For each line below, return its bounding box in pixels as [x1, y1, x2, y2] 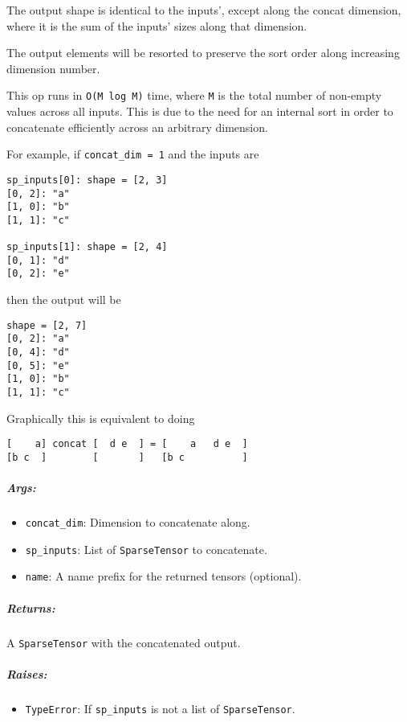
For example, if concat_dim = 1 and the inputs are [6, 146, 259, 162]
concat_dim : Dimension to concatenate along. [25, 514, 250, 531]
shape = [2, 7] [6, 319, 88, 331]
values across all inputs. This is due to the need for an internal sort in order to [6, 103, 393, 120]
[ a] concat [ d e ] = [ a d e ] [6, 438, 248, 450]
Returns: [6, 599, 55, 616]
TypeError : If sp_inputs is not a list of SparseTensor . [25, 699, 295, 716]
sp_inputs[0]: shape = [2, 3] [6, 174, 168, 186]
